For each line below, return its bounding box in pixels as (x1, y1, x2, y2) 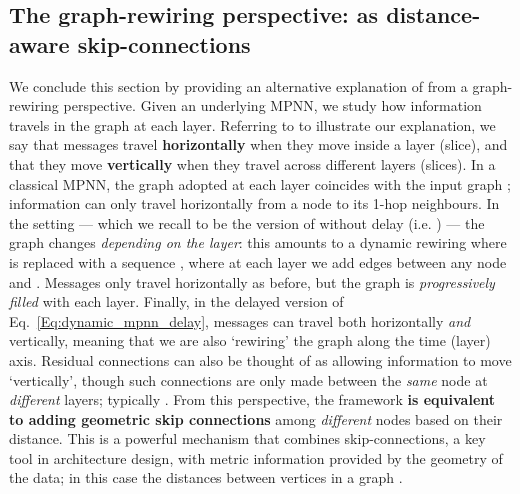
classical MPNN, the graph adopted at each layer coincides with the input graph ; (9, 173, 511, 194)
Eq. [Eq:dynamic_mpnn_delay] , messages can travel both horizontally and (9, 310, 471, 331)
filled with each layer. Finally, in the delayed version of (9, 291, 344, 312)
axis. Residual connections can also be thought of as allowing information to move (9, 349, 512, 370)
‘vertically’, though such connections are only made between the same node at (9, 369, 488, 390)
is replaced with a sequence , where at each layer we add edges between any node (9, 251, 507, 272)
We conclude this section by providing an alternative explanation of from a (9, 75, 468, 96)
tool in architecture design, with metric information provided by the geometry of (9, 447, 503, 468)
